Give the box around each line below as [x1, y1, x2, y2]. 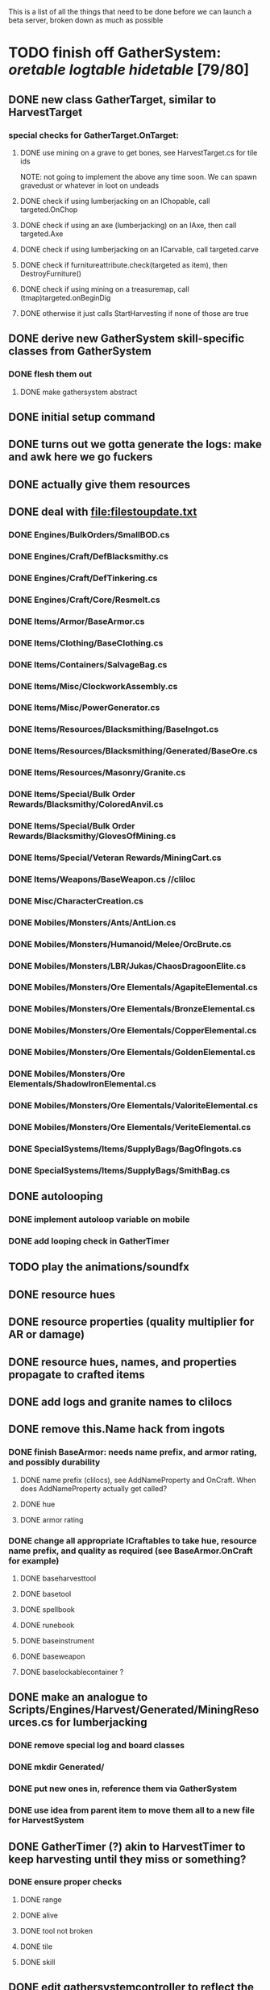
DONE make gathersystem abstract [19, 387, 138, 397]
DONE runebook [19, 1620, 75, 1631]
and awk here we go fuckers [8, 451, 153, 464]
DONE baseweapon [19, 1651, 85, 1661]
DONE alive [19, 1910, 58, 1920]
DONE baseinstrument [19, 1636, 95, 1646]
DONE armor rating [19, 1514, 84, 1524]
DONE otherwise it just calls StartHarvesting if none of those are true [19, 308, 249, 318]
